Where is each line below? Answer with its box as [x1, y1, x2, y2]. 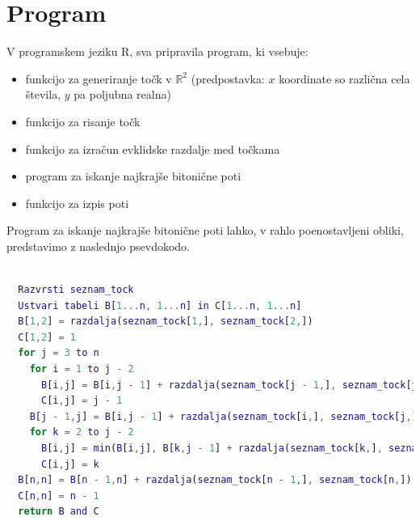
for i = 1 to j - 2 [29, 363, 134, 375]
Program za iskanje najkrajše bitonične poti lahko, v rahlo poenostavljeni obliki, [6, 222, 404, 239]
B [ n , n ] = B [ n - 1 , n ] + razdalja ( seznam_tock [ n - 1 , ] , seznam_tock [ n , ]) [18, 474, 412, 486]
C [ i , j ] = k [40, 458, 99, 470]
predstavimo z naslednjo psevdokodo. [6, 237, 191, 254]
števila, [25, 86, 61, 103]
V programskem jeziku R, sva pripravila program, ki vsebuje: [6, 43, 309, 60]
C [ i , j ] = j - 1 [40, 395, 123, 407]
